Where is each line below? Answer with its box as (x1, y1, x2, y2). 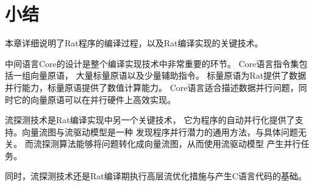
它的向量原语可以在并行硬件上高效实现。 (13, 93, 176, 106)
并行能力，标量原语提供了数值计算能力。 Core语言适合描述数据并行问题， (5, 80, 299, 93)
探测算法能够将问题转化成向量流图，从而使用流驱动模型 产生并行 (41, 137, 301, 150)
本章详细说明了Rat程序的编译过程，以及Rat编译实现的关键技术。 (5, 37, 263, 49)
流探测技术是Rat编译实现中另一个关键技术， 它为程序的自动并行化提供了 (5, 113, 295, 126)
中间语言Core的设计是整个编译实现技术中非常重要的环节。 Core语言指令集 (5, 57, 299, 70)
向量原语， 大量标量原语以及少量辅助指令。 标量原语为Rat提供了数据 (30, 69, 307, 82)
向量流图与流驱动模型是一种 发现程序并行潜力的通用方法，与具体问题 (21, 125, 298, 138)
